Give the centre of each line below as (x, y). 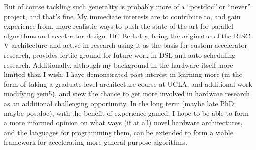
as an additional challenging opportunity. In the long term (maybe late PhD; (120, 103)
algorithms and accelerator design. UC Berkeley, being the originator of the (118, 35)
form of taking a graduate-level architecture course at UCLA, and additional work (128, 84)
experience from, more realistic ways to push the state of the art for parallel (119, 26)
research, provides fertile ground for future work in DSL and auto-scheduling (120, 55)
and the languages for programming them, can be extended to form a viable (119, 132)
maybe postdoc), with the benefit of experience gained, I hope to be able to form (126, 113)
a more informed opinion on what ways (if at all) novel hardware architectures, (123, 123)
